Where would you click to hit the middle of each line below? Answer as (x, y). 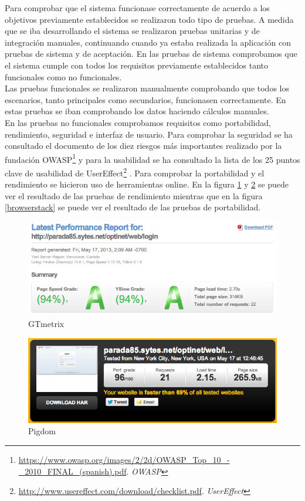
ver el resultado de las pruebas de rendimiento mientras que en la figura (134, 195)
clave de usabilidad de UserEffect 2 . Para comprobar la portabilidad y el (135, 172)
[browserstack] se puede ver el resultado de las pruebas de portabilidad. (133, 207)
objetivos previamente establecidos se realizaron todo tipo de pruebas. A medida (149, 19)
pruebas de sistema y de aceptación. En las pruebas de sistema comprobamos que (151, 54)
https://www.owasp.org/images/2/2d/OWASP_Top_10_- (124, 459)
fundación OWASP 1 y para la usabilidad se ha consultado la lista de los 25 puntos (152, 158)
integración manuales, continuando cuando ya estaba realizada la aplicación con (148, 42)
